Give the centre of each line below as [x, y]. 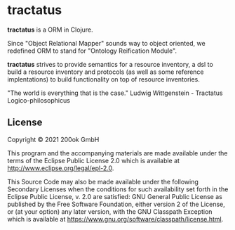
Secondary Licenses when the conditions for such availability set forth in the [118, 189]
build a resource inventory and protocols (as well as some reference [106, 72]
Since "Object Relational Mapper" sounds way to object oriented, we [106, 43]
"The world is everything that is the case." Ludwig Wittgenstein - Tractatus [115, 93]
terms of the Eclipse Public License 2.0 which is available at [94, 160]
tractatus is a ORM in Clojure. [50, 30]
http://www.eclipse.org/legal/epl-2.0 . [61, 168]
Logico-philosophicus [39, 100]
